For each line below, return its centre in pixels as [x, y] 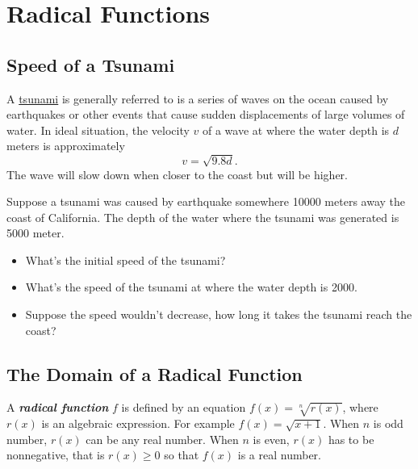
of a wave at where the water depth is [296, 130]
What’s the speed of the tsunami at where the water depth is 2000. [191, 287]
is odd [388, 423]
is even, [271, 439]
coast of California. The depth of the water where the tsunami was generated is [203, 217]
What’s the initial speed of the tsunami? [125, 260]
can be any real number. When [162, 439]
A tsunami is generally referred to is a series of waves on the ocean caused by [198, 98]
